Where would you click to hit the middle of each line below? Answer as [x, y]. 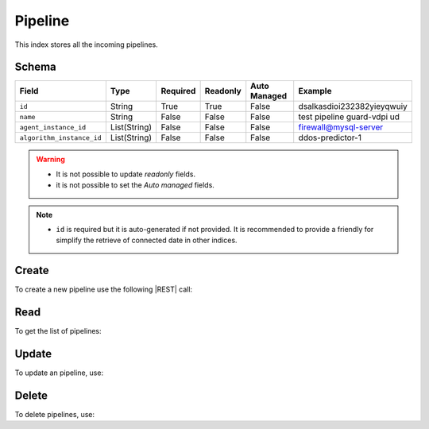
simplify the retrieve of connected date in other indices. [147, 240]
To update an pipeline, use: [59, 373]
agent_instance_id [53, 127]
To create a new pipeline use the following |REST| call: [104, 289]
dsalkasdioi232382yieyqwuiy [353, 106]
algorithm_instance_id [61, 138]
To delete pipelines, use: [55, 415]
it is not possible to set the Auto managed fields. [135, 185]
